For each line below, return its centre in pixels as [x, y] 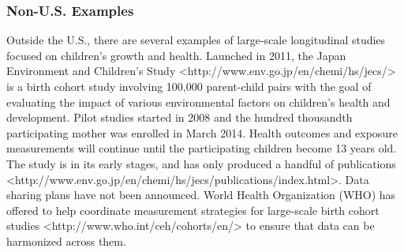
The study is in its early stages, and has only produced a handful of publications [201, 163]
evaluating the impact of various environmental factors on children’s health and [198, 102]
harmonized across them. [66, 241]
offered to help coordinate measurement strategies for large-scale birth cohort [193, 210]
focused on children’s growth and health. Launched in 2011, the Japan [176, 55]
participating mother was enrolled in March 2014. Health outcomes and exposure [202, 132]
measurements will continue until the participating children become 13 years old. [202, 148]
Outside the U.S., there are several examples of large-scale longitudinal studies [196, 40]
